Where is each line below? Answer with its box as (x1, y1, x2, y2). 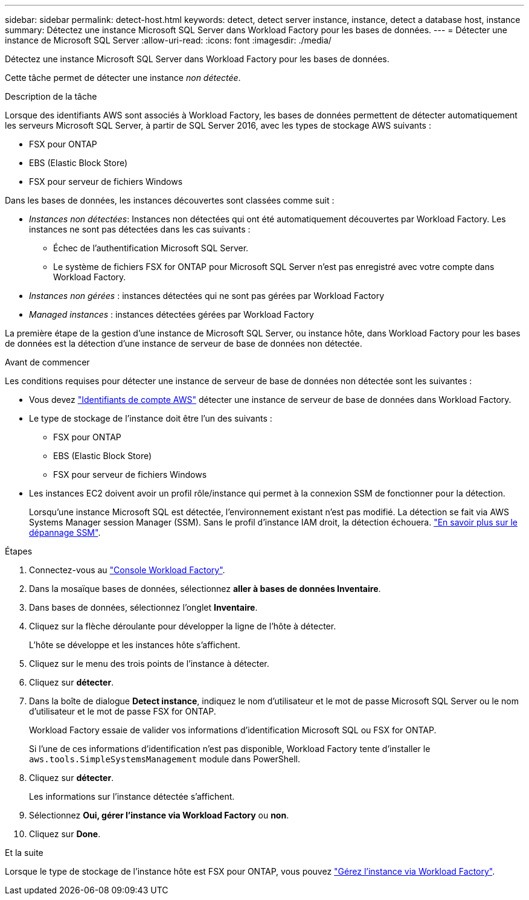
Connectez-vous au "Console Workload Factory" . (29, 565, 225, 575)
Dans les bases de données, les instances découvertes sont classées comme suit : (5, 195, 335, 205)
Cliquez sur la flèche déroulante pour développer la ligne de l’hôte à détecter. (29, 621, 336, 631)
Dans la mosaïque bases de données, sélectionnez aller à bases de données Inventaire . (29, 583, 381, 594)
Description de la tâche (5, 91, 97, 101)
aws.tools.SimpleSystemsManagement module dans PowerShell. (29, 754, 301, 764)
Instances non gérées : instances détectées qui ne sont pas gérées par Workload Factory (29, 291, 385, 301)
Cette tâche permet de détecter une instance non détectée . (5, 72, 241, 83)
